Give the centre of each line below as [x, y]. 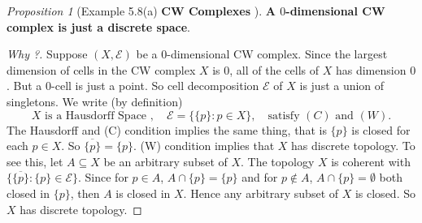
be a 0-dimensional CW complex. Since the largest [262, 54]
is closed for [381, 129]
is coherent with [371, 161]
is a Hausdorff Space [96, 116]
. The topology [278, 161]
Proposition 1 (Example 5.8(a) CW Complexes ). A [141, 11]
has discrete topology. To [353, 146]
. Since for [103, 177]
